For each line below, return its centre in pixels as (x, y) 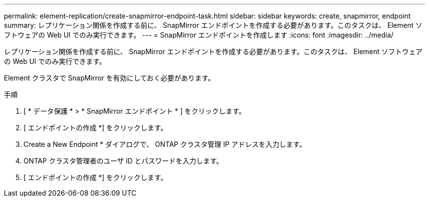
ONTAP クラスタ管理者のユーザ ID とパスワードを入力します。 (123, 161)
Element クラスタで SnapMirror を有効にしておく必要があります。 (109, 78)
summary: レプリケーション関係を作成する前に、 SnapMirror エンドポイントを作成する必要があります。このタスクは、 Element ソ (213, 25)
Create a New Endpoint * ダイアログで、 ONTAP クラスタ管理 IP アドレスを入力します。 (165, 144)
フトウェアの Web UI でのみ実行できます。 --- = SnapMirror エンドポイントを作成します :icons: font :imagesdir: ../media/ (199, 35)
